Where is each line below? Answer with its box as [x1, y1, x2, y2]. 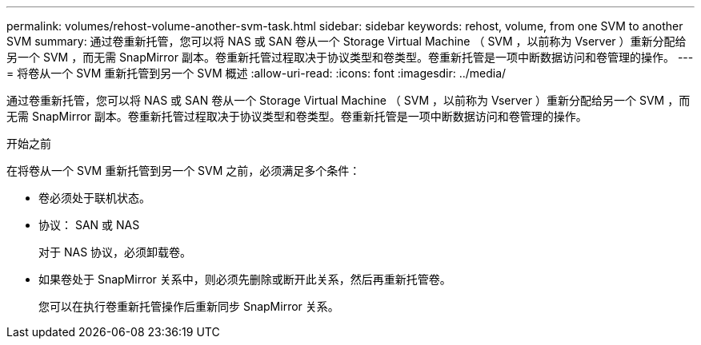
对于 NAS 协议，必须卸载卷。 [38, 245, 192, 259]
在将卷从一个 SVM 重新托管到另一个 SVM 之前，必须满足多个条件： [6, 164, 361, 177]
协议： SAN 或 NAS [38, 218, 140, 232]
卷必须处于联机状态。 [38, 191, 150, 204]
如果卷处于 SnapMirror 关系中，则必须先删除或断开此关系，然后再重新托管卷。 [38, 272, 451, 286]
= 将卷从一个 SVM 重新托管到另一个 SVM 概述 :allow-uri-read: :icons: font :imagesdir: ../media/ [6, 66, 507, 80]
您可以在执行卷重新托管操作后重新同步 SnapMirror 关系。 [38, 299, 339, 313]
